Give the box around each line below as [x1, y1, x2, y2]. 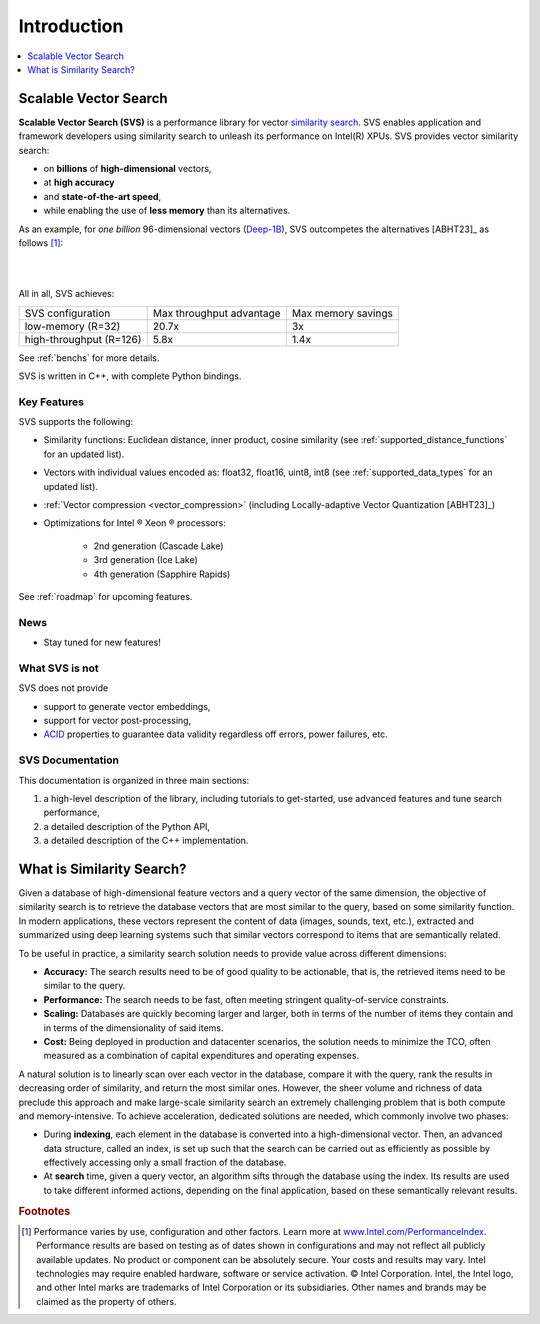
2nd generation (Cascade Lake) [93, 540, 224, 552]
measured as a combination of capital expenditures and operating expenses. [43, 1050, 360, 1062]
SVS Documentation [18, 753, 120, 767]
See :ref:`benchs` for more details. [18, 351, 160, 364]
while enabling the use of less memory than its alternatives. [43, 205, 291, 217]
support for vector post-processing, [43, 715, 192, 727]
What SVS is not [18, 661, 99, 675]
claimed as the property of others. [36, 1295, 177, 1307]
